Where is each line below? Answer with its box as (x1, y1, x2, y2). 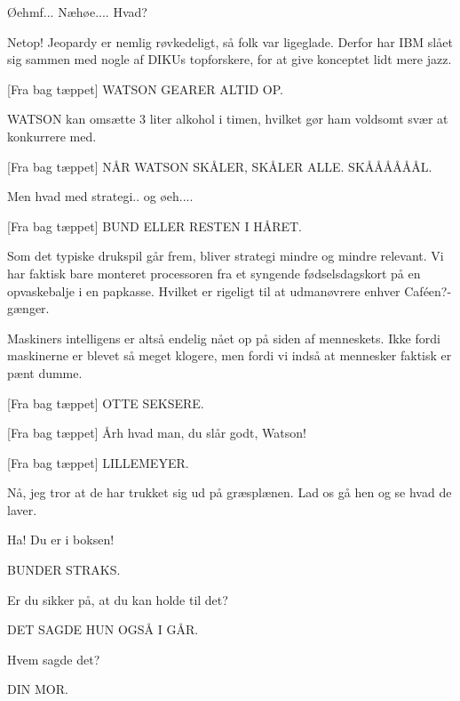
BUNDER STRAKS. (7, 560, 121, 579)
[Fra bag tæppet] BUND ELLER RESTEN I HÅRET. (7, 216, 302, 235)
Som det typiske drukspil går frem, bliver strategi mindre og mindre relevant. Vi (7, 246, 444, 265)
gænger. (7, 299, 50, 318)
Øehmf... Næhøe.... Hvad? (7, 3, 147, 20)
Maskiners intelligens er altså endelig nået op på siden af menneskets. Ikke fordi (7, 328, 440, 347)
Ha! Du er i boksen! (7, 530, 115, 549)
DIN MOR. (7, 680, 68, 698)
